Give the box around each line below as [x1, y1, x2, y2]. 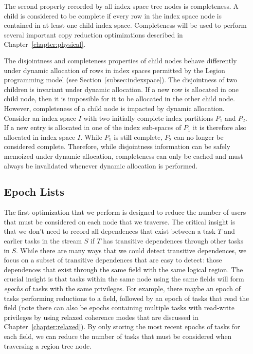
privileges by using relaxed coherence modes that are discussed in [4, 312, 199, 322]
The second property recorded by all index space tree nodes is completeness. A [4, 1, 239, 11]
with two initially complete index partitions [83, 112, 214, 123]
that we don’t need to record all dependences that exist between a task [4, 226, 216, 236]
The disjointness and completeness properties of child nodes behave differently [4, 55, 237, 65]
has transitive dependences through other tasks [103, 236, 244, 246]
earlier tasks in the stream [4, 236, 82, 246]
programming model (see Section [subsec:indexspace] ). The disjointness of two [4, 75, 237, 85]
